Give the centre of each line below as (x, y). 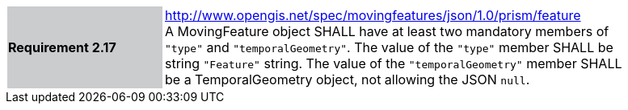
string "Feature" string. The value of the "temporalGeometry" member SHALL (394, 63)
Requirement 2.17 (62, 47)
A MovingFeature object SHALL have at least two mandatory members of (387, 31)
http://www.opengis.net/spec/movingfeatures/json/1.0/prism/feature (373, 15)
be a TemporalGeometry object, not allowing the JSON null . (348, 79)
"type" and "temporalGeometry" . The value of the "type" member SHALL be (389, 47)
